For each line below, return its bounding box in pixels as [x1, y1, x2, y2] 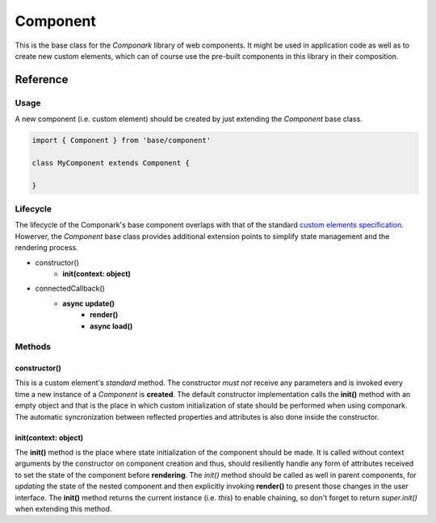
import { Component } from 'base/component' [31, 136, 212, 145]
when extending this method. [15, 504, 112, 513]
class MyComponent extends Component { [31, 158, 190, 167]
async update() [62, 299, 115, 308]
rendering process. [15, 243, 78, 253]
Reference [15, 73, 69, 86]
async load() [90, 321, 133, 331]
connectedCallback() [35, 283, 105, 294]
